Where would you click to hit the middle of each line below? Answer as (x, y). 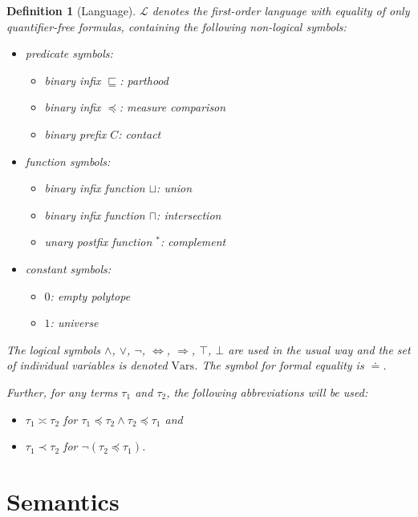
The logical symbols (54, 349)
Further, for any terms (62, 392)
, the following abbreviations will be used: (267, 392)
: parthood (144, 80)
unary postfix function (98, 242)
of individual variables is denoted (87, 365)
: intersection (189, 214)
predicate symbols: (69, 53)
